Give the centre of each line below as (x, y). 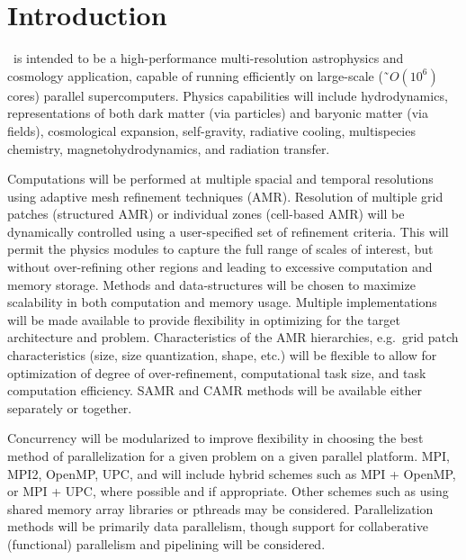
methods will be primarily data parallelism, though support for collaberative (218, 526)
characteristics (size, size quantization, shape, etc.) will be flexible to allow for (222, 355)
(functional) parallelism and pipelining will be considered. (166, 543)
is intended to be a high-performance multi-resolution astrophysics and (208, 58)
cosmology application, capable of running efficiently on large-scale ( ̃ (198, 75)
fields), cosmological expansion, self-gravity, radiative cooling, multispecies (211, 130)
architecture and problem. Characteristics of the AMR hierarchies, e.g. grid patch (233, 337)
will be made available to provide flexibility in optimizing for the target (204, 319)
